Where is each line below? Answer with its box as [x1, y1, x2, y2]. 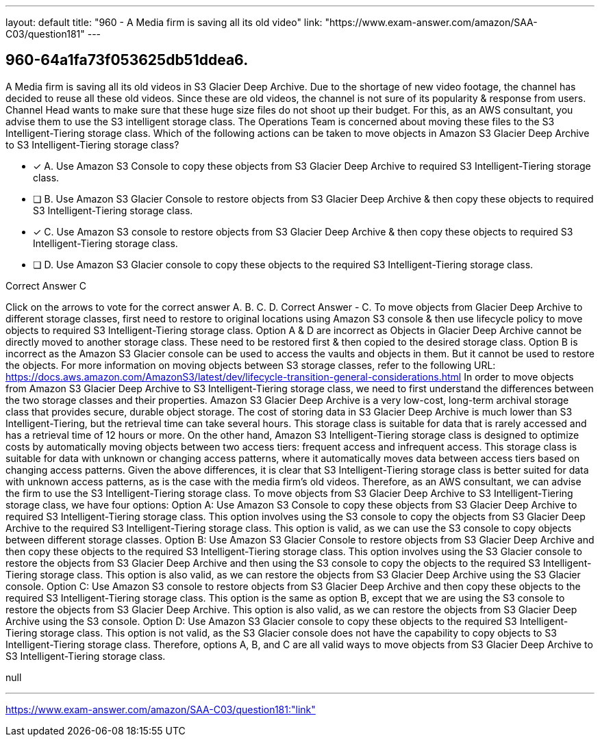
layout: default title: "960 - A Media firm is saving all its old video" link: [5, 16, 323, 28]
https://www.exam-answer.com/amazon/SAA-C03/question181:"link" [5, 703, 316, 715]
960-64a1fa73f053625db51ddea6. [5, 51, 249, 69]
